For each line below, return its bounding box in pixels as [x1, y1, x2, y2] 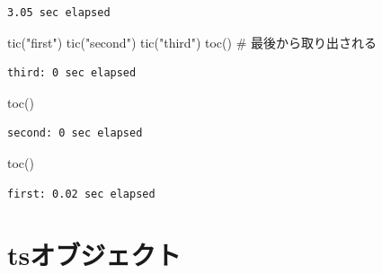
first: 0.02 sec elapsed [7, 187, 155, 200]
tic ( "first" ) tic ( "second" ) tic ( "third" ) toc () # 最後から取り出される [7, 32, 377, 51]
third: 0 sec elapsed [7, 66, 137, 80]
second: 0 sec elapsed [7, 127, 143, 140]
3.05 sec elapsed [7, 6, 111, 19]
